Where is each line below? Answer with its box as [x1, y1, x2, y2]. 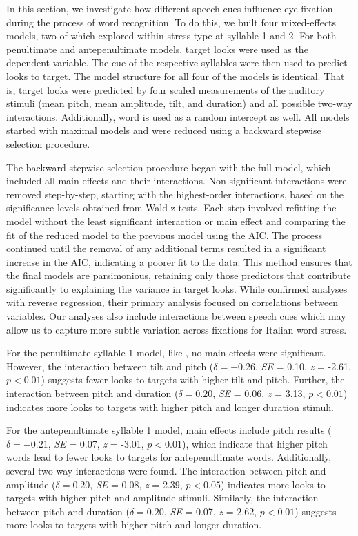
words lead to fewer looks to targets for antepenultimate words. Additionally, [6, 450, 332, 464]
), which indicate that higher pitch [181, 436, 328, 450]
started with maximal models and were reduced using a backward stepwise [6, 123, 321, 137]
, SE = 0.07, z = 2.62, [163, 504, 257, 518]
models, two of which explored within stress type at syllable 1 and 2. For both [6, 28, 337, 43]
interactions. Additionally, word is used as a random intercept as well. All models [6, 109, 350, 124]
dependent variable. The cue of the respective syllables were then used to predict [6, 55, 348, 70]
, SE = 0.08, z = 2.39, [90, 477, 183, 491]
